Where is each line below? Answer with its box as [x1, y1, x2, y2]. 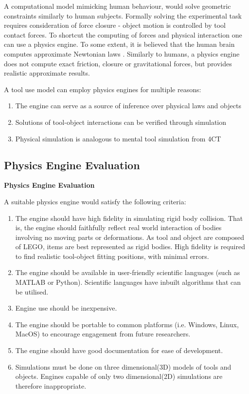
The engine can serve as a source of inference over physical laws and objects [15, 100, 241, 111]
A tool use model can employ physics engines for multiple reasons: [4, 84, 201, 94]
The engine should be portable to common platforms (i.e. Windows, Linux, [15, 319, 239, 329]
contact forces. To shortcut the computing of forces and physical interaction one [4, 29, 242, 39]
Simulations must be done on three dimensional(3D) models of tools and [15, 361, 231, 372]
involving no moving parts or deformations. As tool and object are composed [15, 232, 245, 242]
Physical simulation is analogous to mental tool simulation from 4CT [15, 133, 221, 143]
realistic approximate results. [4, 68, 90, 78]
